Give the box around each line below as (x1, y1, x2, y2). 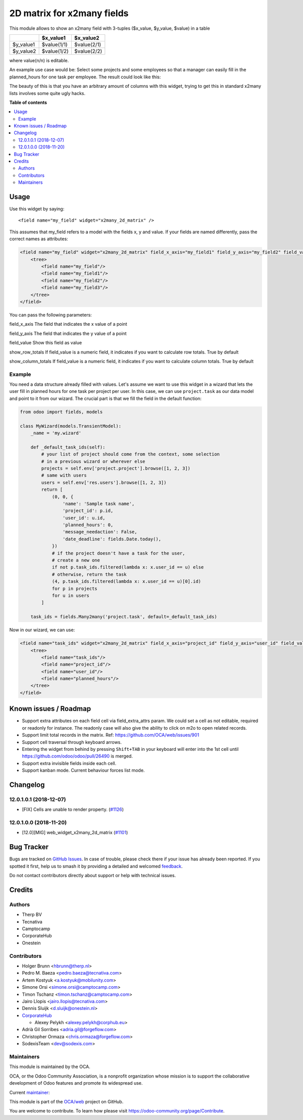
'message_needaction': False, (62, 529, 137, 535)
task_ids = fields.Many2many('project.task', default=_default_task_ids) (30, 614, 217, 620)
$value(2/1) (74, 41, 102, 48)
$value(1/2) (41, 47, 69, 55)
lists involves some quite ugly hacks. (9, 90, 86, 96)
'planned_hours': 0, (62, 522, 114, 528)
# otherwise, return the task (52, 571, 127, 577)
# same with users (41, 473, 87, 478)
